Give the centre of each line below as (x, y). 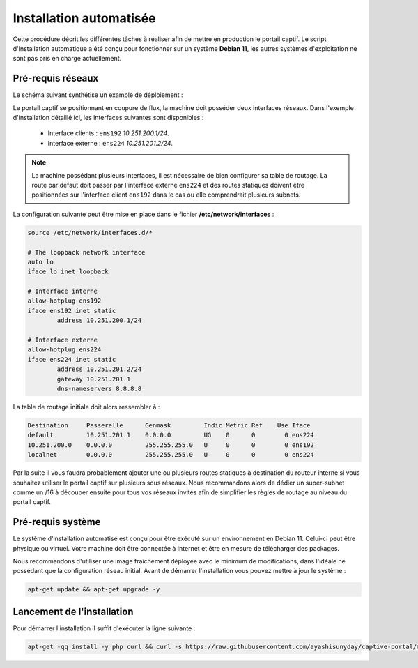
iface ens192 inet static (72, 311)
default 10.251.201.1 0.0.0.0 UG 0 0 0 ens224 (171, 435)
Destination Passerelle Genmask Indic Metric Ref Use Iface (169, 425)
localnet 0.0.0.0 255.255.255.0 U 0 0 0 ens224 (171, 455)
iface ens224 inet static (72, 359)
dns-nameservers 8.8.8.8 (99, 388)
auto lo (40, 262)
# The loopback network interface (86, 252)
